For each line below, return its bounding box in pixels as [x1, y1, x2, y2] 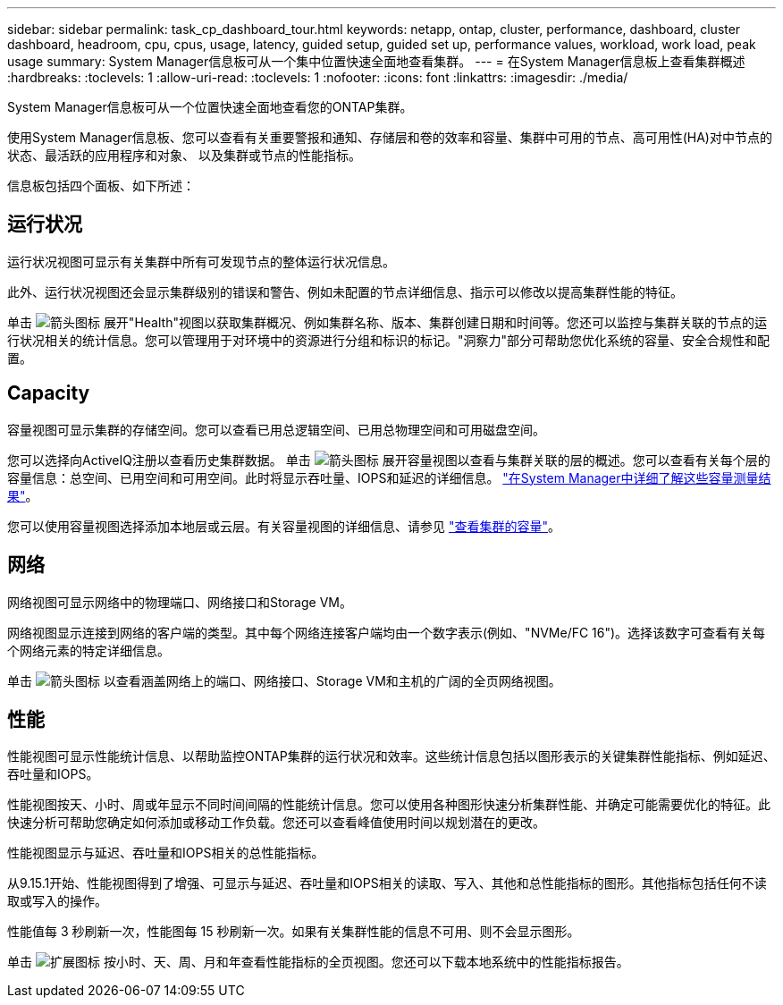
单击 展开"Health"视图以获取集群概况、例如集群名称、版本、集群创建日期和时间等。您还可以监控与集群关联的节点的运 [7, 314, 767, 330]
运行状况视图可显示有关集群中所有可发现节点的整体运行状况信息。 [7, 253, 395, 269]
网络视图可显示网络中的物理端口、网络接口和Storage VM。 [7, 594, 352, 610]
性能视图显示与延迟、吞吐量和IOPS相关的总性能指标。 [7, 845, 324, 861]
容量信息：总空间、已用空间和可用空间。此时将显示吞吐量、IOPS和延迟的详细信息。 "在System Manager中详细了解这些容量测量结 [7, 469, 771, 486]
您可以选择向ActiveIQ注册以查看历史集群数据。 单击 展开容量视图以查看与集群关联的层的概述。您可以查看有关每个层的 [7, 452, 770, 468]
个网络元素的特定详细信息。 [7, 642, 170, 658]
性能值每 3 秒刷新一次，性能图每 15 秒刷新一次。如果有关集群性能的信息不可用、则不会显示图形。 [7, 924, 580, 940]
